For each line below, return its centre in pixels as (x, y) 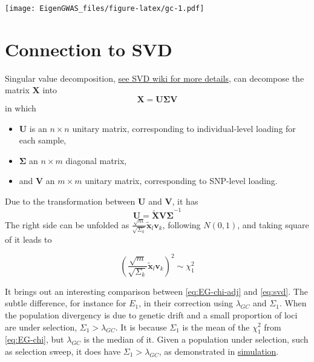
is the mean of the (216, 327)
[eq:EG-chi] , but (34, 339)
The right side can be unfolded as (67, 224)
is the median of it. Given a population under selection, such (196, 339)
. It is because (141, 327)
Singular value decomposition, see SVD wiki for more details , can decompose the (155, 78)
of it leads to (28, 239)
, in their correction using (186, 303)
